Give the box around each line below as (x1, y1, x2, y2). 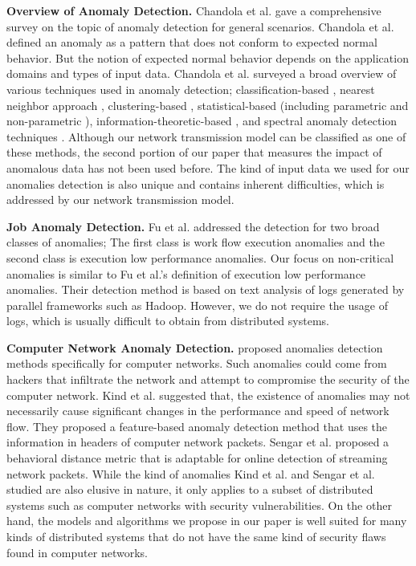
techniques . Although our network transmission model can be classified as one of (6, 128, 406, 145)
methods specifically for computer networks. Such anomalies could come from (6, 355, 387, 372)
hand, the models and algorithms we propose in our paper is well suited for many (6, 512, 407, 529)
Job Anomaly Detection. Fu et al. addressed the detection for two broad (6, 218, 380, 234)
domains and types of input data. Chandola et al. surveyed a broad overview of (6, 65, 397, 82)
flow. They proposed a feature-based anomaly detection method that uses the (6, 417, 388, 434)
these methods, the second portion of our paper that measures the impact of (6, 144, 382, 161)
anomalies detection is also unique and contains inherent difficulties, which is (6, 175, 385, 192)
